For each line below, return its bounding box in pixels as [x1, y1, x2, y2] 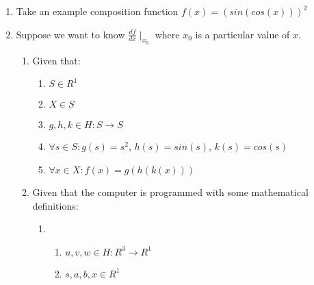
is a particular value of [195, 27, 290, 41]
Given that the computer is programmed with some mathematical [32, 184, 309, 199]
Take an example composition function [16, 4, 179, 18]
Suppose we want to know [16, 27, 125, 41]
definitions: [32, 198, 79, 212]
